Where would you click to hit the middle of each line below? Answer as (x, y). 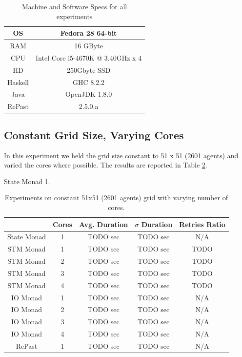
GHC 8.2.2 (89, 82)
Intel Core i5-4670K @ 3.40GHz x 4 (89, 57)
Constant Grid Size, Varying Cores (94, 135)
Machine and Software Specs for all (74, 6)
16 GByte (89, 46)
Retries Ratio (202, 224)
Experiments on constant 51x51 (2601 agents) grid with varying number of (116, 198)
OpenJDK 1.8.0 (89, 94)
